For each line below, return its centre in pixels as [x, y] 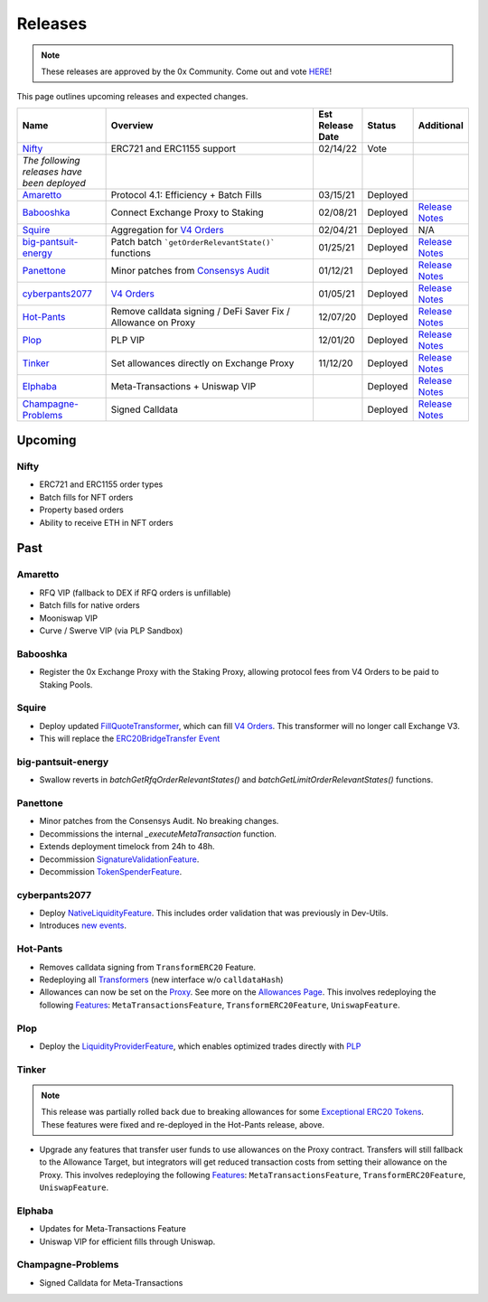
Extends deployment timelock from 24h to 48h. [127, 847]
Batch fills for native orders [89, 605]
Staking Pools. [66, 684]
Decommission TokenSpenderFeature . [111, 871]
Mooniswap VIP [69, 618]
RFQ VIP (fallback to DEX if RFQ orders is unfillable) [135, 593]
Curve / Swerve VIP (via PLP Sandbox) [111, 630]
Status [382, 125]
